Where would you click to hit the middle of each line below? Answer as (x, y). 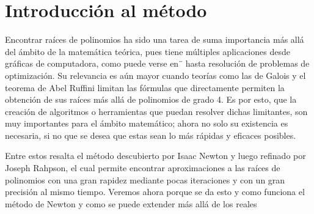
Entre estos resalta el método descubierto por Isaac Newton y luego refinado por (155, 156)
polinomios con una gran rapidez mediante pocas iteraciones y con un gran (145, 179)
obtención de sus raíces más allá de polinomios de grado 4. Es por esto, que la (151, 99)
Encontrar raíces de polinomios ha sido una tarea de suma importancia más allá (155, 39)
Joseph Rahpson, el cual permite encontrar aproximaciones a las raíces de (143, 168)
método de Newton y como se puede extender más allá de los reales (131, 203)
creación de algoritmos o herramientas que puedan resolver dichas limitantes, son (156, 111)
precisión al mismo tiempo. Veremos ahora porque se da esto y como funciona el (155, 192)
